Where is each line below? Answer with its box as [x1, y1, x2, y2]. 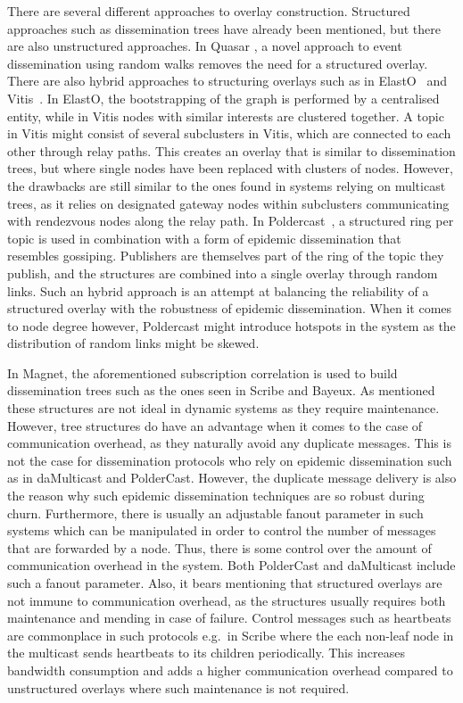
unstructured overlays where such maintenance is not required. [7, 678, 350, 697]
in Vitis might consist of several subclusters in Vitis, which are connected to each [7, 124, 451, 143]
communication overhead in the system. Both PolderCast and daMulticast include [7, 556, 456, 575]
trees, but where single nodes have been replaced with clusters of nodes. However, [7, 159, 453, 178]
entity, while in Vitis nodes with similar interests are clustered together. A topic [7, 106, 444, 125]
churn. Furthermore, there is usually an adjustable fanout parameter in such [7, 503, 424, 522]
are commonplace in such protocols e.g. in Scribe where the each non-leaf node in [7, 625, 454, 644]
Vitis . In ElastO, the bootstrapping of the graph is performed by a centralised [7, 88, 440, 107]
